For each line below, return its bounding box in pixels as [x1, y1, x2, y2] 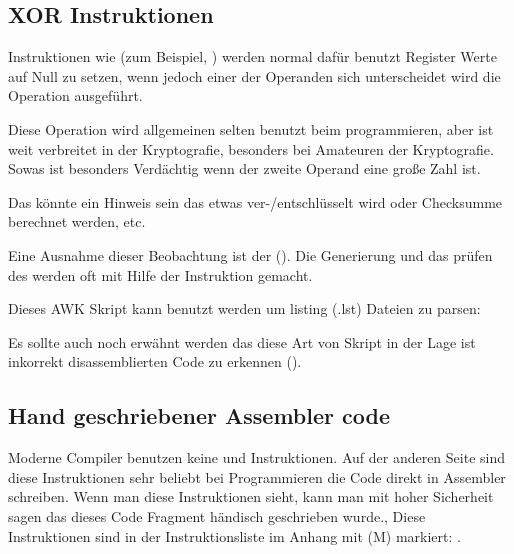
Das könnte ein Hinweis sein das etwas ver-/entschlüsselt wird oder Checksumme [8, 191, 503, 212]
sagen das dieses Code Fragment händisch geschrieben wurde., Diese [8, 505, 426, 526]
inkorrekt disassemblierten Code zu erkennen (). [8, 351, 302, 372]
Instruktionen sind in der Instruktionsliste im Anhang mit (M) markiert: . [8, 525, 461, 546]
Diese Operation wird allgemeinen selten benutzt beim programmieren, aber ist [8, 118, 494, 139]
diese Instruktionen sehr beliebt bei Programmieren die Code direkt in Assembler [8, 466, 506, 487]
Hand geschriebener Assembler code [8, 400, 391, 431]
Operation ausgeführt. [8, 85, 143, 106]
